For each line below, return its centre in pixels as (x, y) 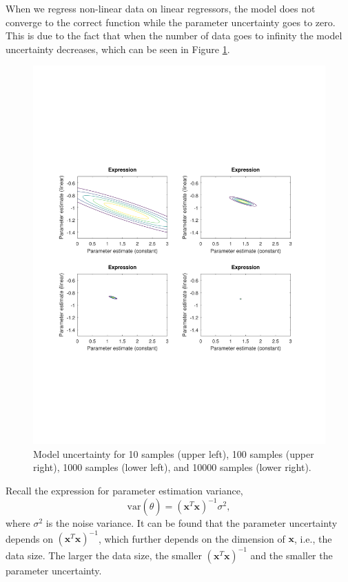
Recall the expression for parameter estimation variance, (124, 491)
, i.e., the (313, 538)
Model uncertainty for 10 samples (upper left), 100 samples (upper (174, 453)
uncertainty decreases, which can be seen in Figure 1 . (118, 49)
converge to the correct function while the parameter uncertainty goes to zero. (171, 22)
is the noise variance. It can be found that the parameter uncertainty (192, 523)
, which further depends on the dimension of (192, 538)
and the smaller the (291, 555)
